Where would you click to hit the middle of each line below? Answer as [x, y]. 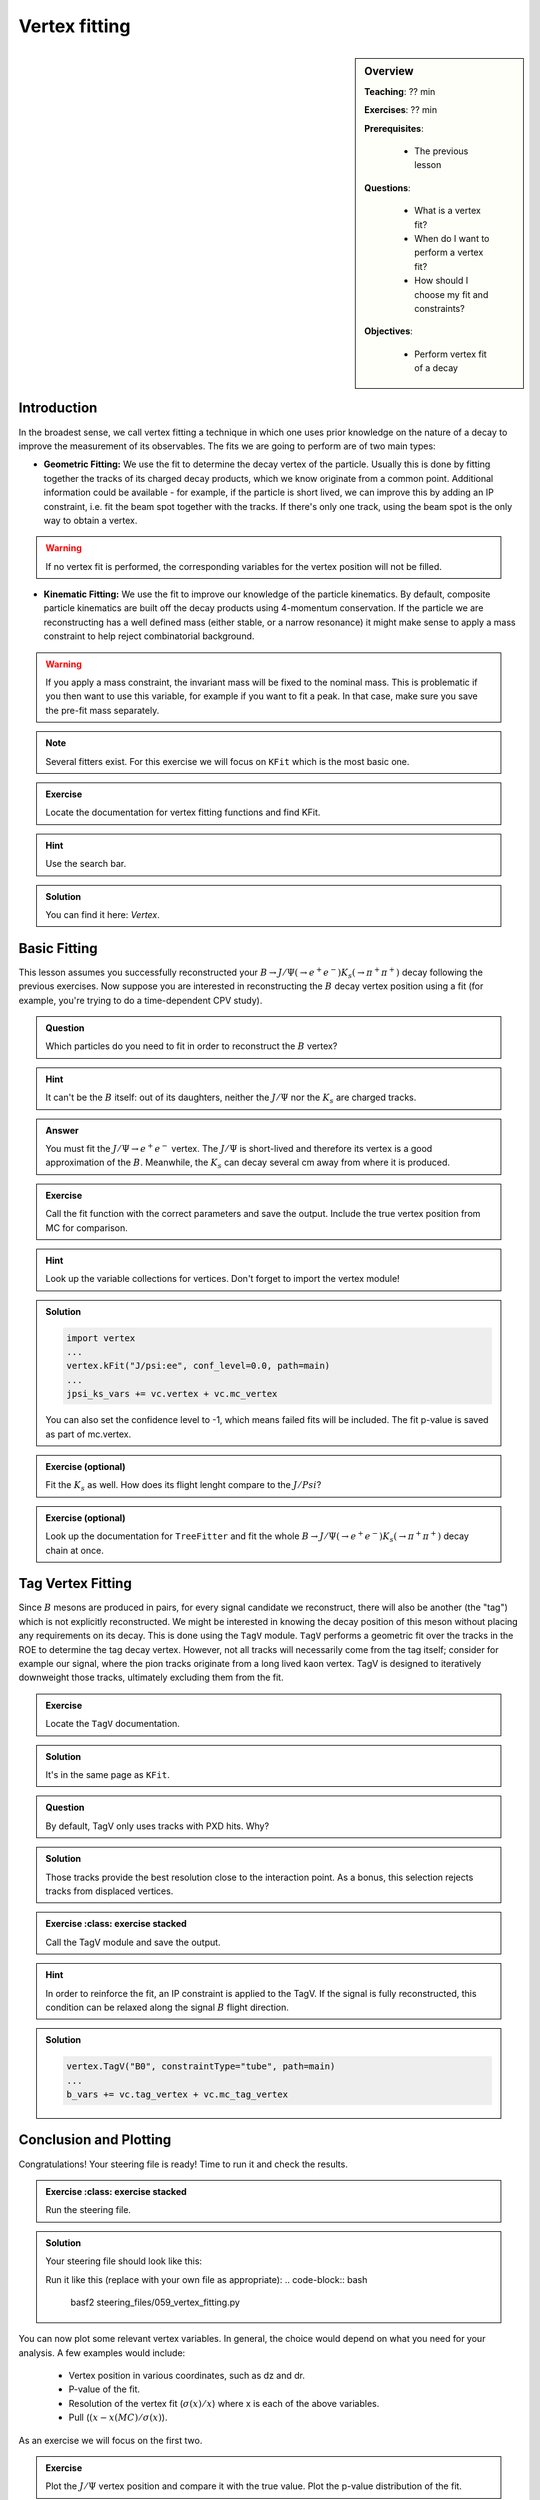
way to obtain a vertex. [90, 520]
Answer [62, 1130]
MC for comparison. [87, 1227]
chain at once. [74, 1550]
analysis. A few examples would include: [102, 2352]
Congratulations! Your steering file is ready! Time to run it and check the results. [183, 2164]
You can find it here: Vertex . [102, 914]
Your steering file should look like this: [124, 2261]
